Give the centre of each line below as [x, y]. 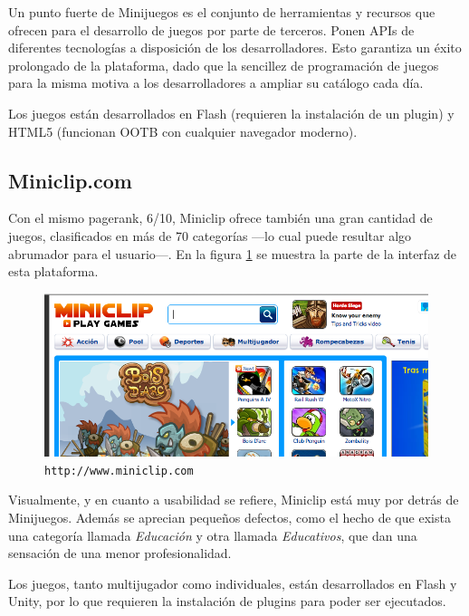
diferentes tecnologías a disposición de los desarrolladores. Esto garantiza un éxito [235, 48]
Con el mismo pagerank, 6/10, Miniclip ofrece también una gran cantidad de [220, 218]
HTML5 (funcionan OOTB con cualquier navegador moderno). [183, 131]
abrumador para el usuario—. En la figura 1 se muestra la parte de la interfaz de [233, 253]
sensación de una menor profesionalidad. [120, 553]
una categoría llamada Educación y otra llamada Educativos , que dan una [213, 535]
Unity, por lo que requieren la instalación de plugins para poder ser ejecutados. [227, 601]
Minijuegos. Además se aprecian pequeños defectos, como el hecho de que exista [230, 517]
